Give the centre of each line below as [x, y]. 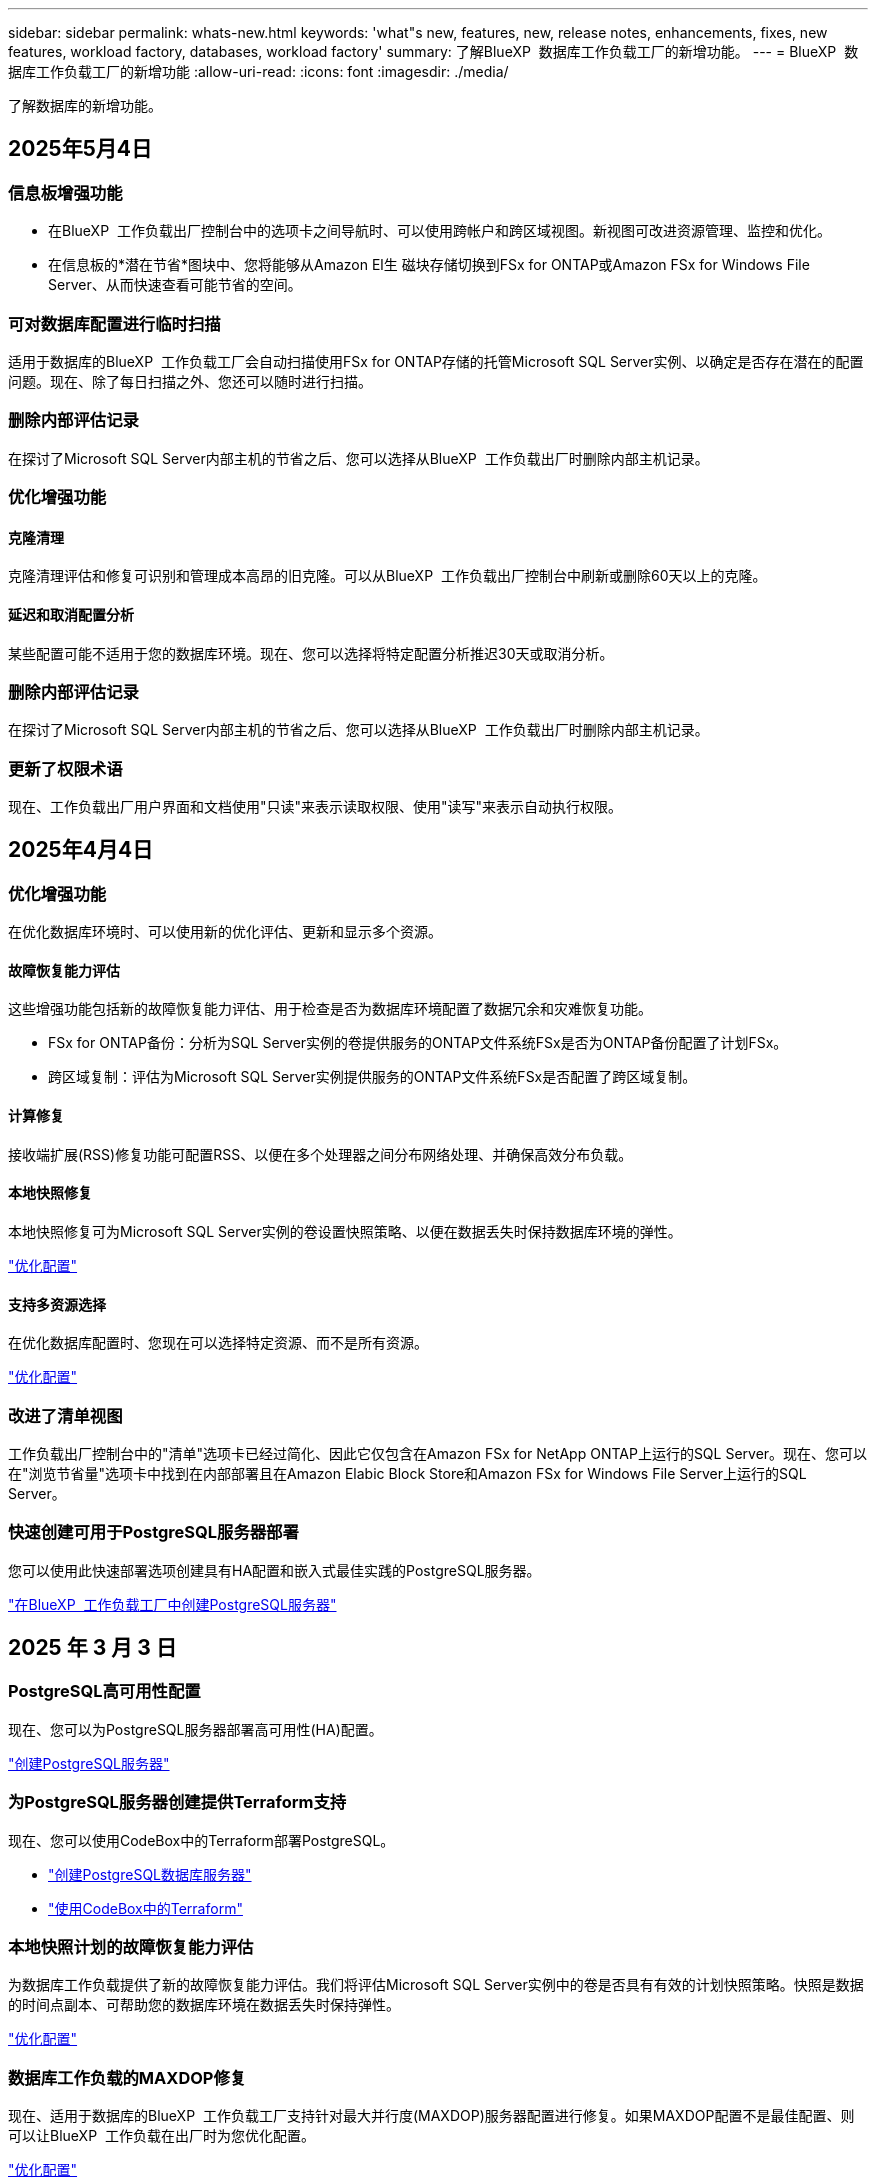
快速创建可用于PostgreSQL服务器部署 [153, 1532]
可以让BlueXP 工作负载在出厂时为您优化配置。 [161, 2136]
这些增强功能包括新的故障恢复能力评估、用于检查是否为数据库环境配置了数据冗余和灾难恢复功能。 [330, 1009]
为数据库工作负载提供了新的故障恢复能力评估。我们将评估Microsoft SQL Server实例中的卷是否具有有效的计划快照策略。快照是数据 [436, 1985]
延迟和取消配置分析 [71, 614]
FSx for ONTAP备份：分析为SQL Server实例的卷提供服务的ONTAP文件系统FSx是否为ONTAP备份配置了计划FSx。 [418, 1043]
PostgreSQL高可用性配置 [104, 1691]
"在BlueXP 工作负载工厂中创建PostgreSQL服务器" [172, 1604]
